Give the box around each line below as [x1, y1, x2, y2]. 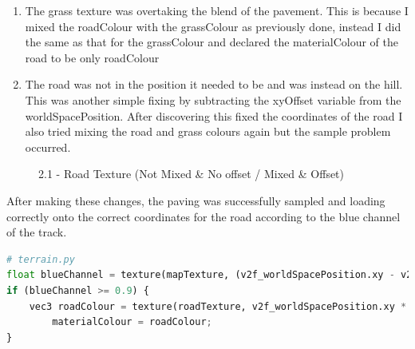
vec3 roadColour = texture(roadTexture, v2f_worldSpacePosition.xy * [29, 300, 407, 312]
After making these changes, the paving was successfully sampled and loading [6, 192, 385, 208]
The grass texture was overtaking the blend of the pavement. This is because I [25, 2, 409, 18]
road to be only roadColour [25, 49, 160, 65]
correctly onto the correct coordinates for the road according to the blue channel [6, 208, 401, 224]
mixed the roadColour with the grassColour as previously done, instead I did [25, 18, 401, 34]
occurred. [25, 138, 71, 155]
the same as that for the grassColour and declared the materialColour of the [25, 34, 398, 50]
